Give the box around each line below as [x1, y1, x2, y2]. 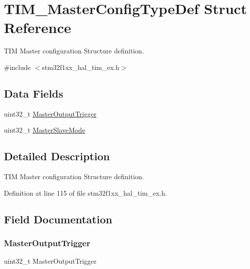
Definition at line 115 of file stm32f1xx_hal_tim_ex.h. [4, 187, 167, 198]
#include [4, 62, 31, 72]
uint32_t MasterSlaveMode [4, 125, 85, 135]
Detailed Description [4, 149, 110, 164]
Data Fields [4, 85, 64, 101]
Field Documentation [4, 211, 113, 226]
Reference [4, 17, 71, 37]
